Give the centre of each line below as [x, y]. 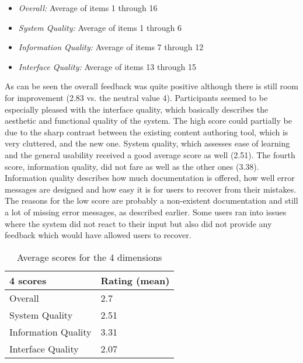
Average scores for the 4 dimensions [89, 257]
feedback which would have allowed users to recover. [98, 235]
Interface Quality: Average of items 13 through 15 [107, 66]
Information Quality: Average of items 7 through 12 [111, 47]
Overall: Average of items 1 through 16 [88, 8]
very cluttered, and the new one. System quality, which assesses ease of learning [147, 143]
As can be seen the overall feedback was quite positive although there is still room [151, 86]
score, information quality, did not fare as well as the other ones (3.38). [132, 166]
